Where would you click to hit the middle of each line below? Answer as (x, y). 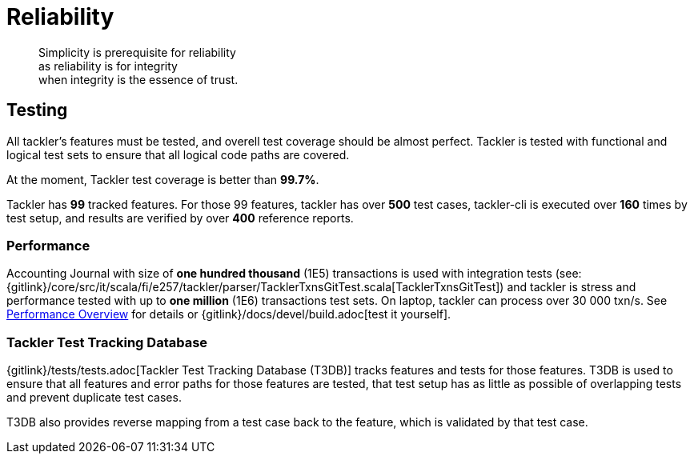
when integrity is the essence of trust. (138, 79)
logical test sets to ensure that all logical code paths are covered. (178, 154)
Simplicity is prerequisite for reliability (137, 52)
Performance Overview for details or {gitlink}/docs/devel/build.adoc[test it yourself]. (229, 314)
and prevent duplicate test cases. (94, 398)
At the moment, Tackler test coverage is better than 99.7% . (163, 179)
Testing (37, 110)
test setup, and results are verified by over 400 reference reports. (180, 218)
